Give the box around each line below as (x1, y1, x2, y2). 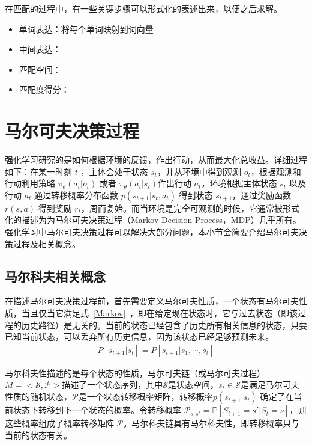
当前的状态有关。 (5, 428, 72, 441)
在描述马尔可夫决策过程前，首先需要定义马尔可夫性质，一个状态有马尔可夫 (5, 295, 299, 307)
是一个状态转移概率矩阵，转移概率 (78, 390, 213, 403)
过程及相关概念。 (13, 237, 80, 250)
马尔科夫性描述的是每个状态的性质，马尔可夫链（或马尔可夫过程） (5, 366, 265, 379)
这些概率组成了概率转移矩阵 (5, 417, 114, 429)
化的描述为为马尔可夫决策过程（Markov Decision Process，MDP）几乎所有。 (5, 213, 301, 226)
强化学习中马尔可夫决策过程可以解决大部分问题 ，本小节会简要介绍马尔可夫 (5, 226, 299, 238)
